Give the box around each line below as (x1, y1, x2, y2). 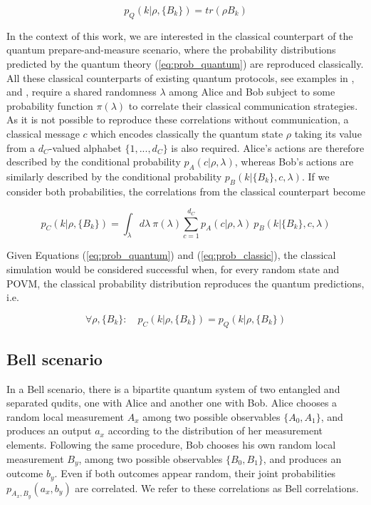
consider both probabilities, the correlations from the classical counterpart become (6, 183, 365, 198)
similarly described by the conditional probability (6, 168, 222, 183)
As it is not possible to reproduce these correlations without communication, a (6, 112, 349, 127)
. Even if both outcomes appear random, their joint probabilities (54, 466, 336, 481)
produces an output (6, 423, 92, 438)
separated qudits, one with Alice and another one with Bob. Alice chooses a (6, 395, 338, 410)
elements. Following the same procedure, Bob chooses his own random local (6, 437, 336, 452)
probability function (6, 98, 93, 113)
